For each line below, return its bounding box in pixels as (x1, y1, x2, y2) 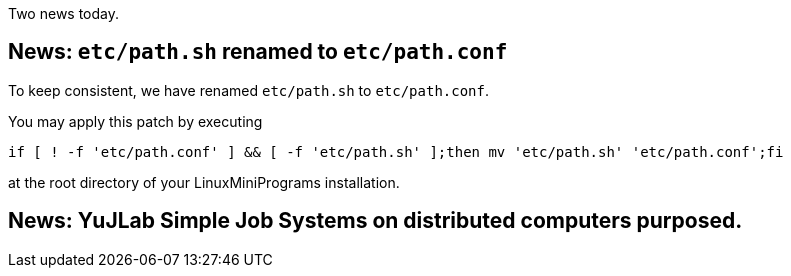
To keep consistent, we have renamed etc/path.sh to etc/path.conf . (8, 81, 490, 99)
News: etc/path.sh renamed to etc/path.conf (8, 39, 508, 65)
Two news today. (8, 5, 120, 22)
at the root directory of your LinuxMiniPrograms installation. (8, 173, 400, 191)
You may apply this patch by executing (8, 112, 263, 130)
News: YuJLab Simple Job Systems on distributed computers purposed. (8, 208, 743, 234)
